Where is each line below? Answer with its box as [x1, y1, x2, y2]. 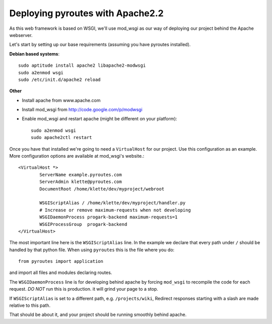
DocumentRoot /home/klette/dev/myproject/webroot [39, 186, 165, 192]
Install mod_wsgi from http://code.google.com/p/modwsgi [22, 107, 143, 113]
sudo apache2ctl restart [31, 134, 92, 141]
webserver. [9, 32, 33, 38]
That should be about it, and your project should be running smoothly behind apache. [9, 311, 187, 318]
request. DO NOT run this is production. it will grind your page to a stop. [9, 286, 159, 292]
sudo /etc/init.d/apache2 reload [18, 76, 101, 82]
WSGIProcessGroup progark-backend [39, 221, 127, 227]
